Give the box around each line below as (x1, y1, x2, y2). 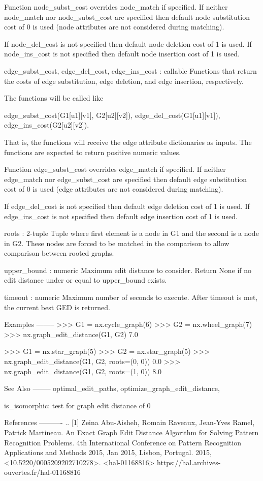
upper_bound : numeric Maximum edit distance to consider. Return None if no (4, 264, 252, 275)
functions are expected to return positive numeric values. (4, 146, 181, 157)
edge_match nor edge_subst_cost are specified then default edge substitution (4, 173, 247, 184)
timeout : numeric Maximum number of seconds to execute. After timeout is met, (4, 292, 258, 303)
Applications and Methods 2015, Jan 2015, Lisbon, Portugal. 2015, (4, 447, 212, 458)
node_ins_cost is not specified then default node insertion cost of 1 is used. (4, 48, 240, 59)
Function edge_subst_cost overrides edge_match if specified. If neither (4, 164, 226, 174)
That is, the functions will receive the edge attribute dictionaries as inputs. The (4, 136, 252, 147)
